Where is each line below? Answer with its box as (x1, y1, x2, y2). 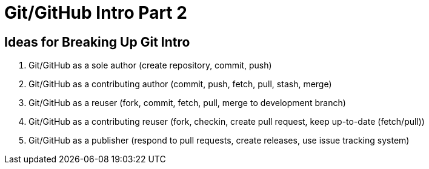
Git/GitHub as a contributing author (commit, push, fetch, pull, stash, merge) (28, 79, 332, 90)
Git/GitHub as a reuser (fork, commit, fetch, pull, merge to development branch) (28, 98, 346, 108)
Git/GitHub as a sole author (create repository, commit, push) (28, 60, 272, 71)
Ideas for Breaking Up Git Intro (4, 34, 190, 50)
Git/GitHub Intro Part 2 (4, 2, 187, 23)
